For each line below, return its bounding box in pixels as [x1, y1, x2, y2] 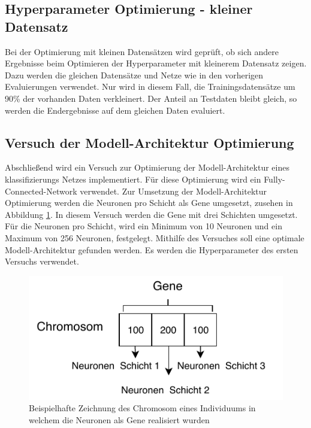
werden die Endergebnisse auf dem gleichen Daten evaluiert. [5, 104, 225, 116]
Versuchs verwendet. [5, 255, 79, 268]
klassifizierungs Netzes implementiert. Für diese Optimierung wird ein [5, 172, 261, 185]
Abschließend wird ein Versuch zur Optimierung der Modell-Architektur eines [5, 161, 289, 174]
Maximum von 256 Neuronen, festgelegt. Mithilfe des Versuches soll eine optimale [5, 231, 304, 244]
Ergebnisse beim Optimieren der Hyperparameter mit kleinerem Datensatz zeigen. [5, 57, 307, 69]
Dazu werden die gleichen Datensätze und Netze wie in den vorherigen [5, 68, 264, 81]
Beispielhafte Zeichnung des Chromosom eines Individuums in [29, 402, 256, 414]
